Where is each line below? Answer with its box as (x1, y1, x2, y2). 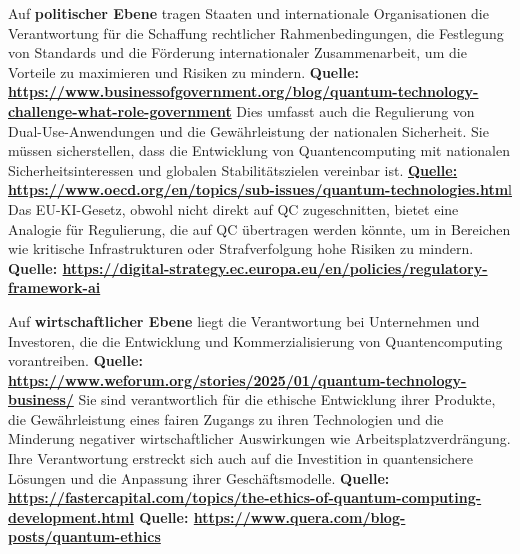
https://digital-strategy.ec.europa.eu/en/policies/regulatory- (62, 257, 488, 278)
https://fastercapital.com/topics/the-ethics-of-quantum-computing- (8, 487, 482, 508)
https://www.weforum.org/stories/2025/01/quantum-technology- (8, 369, 467, 390)
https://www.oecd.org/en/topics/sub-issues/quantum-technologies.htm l (8, 179, 512, 200)
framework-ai (8, 277, 101, 298)
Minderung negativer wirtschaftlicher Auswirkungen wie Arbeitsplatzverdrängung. (8, 428, 511, 449)
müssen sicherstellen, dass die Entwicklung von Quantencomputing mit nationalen (8, 140, 510, 161)
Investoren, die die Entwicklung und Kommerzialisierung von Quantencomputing (8, 330, 503, 351)
